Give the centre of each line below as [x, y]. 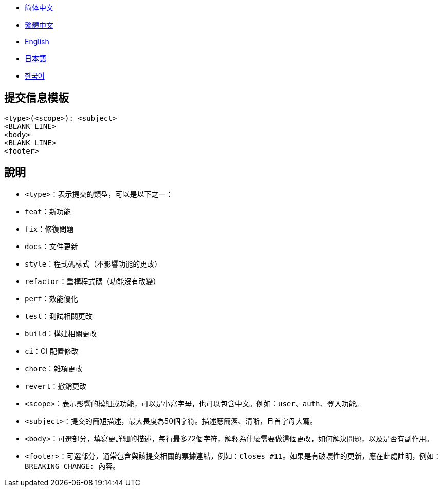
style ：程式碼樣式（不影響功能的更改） [93, 263]
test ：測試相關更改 [59, 316]
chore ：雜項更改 [54, 368]
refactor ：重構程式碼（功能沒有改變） [93, 281]
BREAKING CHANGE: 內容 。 [72, 466]
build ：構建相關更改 [61, 333]
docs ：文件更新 [51, 246]
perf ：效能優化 [51, 298]
